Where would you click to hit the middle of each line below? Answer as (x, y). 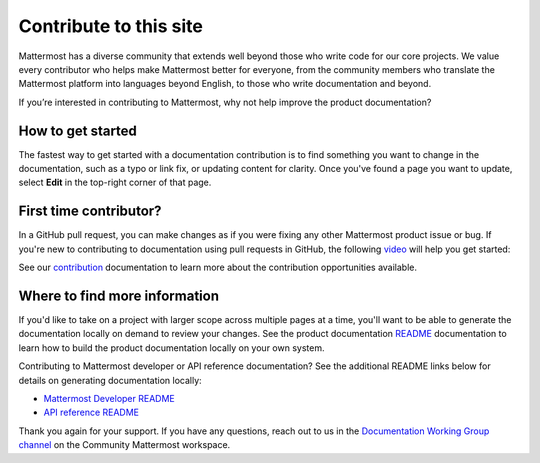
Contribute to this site (111, 26)
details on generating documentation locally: (110, 380)
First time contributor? (90, 211)
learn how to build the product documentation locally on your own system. (171, 347)
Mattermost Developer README (109, 398)
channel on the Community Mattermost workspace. (124, 445)
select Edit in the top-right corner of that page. (115, 182)
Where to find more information (119, 295)
